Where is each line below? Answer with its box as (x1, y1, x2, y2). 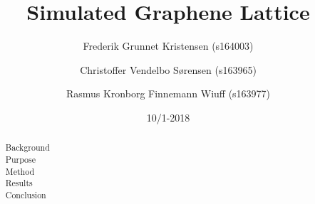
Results (5, 177, 33, 189)
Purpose (5, 153, 36, 165)
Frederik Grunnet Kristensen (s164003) (83, 38, 254, 53)
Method (5, 165, 35, 177)
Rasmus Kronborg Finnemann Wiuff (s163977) (66, 86, 271, 101)
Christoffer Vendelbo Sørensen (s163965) (80, 62, 257, 77)
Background (5, 141, 50, 154)
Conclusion (5, 188, 46, 200)
